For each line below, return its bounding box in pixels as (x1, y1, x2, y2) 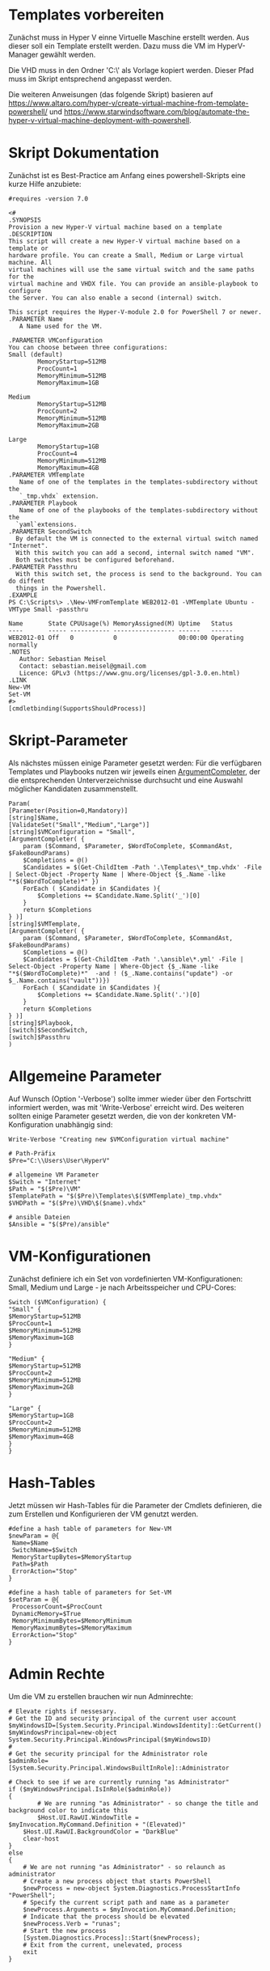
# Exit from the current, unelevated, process (23, 1940, 183, 1949)
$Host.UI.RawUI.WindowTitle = (37, 1813, 139, 1821)
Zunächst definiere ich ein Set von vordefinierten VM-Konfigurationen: (8, 1274, 243, 1283)
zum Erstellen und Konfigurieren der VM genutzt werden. (8, 1509, 199, 1519)
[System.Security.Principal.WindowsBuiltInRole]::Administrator (8, 1764, 230, 1772)
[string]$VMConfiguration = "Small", (8, 828, 136, 836)
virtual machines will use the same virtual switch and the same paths (8, 265, 255, 273)
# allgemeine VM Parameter (8, 1171, 99, 1179)
